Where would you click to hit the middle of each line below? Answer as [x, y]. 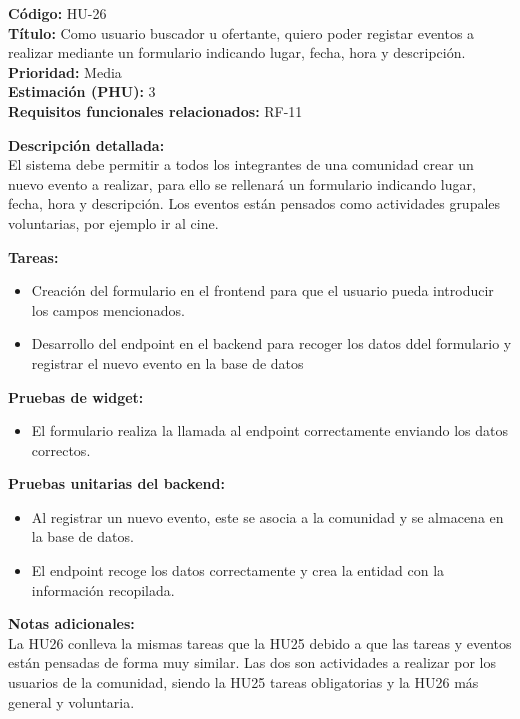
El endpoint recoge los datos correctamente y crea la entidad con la [238, 570]
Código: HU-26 [57, 13]
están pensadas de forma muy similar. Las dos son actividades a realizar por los [252, 662]
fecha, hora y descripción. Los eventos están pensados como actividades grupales [254, 203]
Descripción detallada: [86, 144]
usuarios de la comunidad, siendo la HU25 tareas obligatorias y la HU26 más [243, 682]
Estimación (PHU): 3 [82, 91]
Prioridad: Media [65, 71]
